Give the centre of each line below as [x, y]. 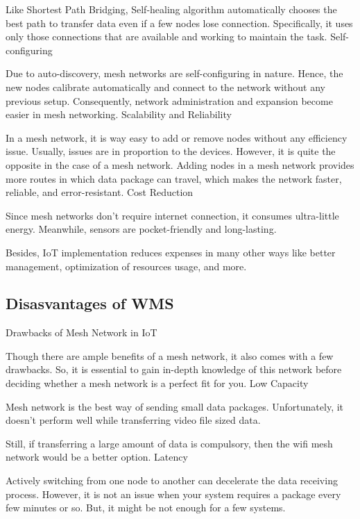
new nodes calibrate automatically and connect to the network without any [165, 86]
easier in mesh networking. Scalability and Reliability [119, 114]
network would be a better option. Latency [97, 457]
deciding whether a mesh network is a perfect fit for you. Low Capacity [157, 383]
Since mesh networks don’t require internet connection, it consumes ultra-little [172, 215]
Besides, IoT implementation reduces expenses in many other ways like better [171, 252]
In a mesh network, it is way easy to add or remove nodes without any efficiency [177, 137]
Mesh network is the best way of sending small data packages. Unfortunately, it [175, 406]
